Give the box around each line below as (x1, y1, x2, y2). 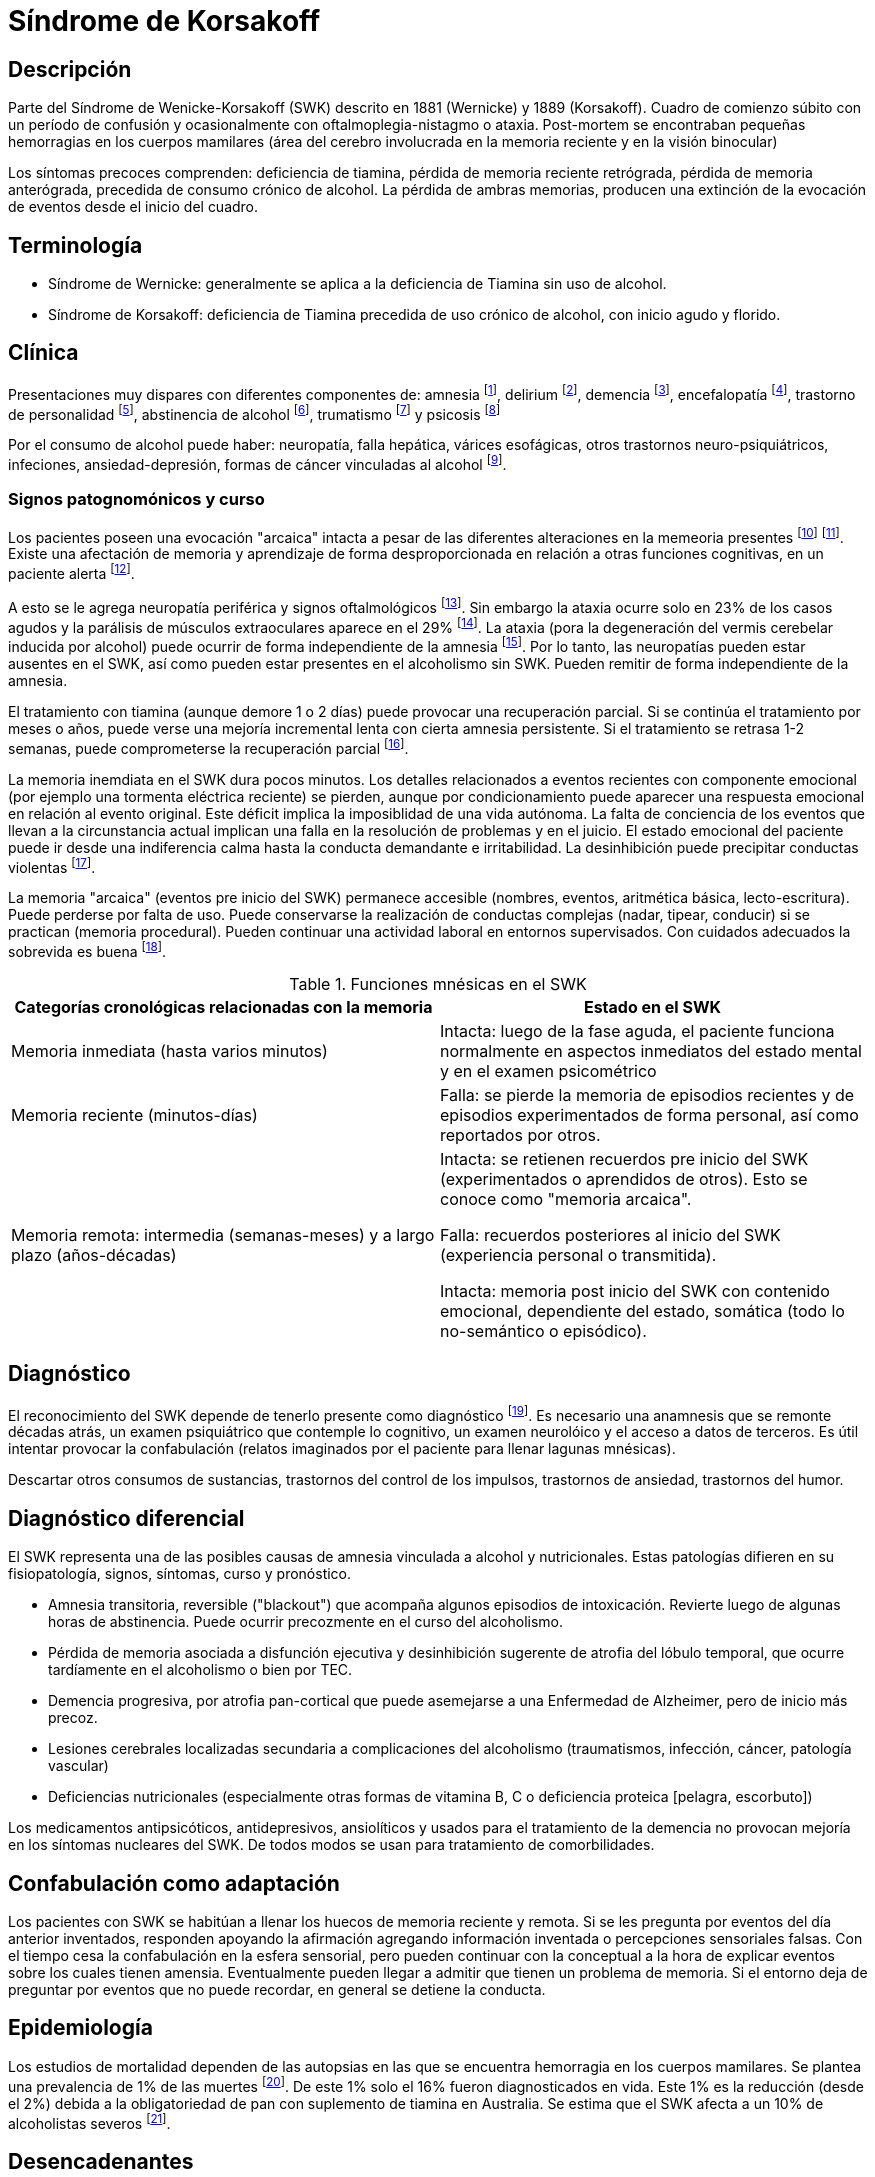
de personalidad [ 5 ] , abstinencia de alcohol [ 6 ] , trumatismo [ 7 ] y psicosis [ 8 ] (8, 402, 501, 423)
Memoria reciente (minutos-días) (11, 1104, 258, 1125)
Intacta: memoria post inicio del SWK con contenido (440, 1280, 830, 1301)
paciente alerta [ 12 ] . (8, 562, 135, 582)
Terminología (8, 232, 143, 258)
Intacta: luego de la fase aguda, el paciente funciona (440, 1020, 835, 1041)
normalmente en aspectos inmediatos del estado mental (440, 1040, 862, 1061)
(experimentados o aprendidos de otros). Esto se (440, 1168, 808, 1189)
